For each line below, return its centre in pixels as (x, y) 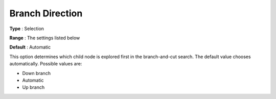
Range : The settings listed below (45, 38)
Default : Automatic (30, 47)
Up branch (33, 87)
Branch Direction (46, 13)
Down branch (37, 73)
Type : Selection (27, 29)
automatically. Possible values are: (46, 64)
